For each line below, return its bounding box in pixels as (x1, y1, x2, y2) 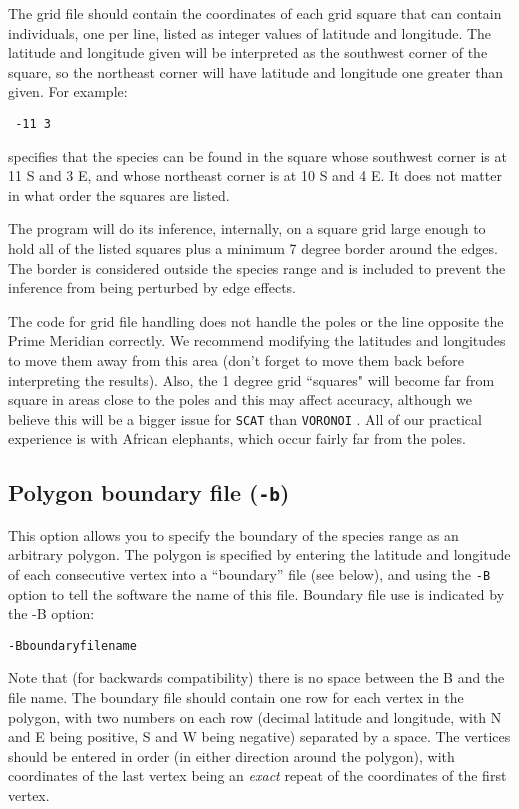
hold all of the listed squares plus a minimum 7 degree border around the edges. (8, 238, 498, 258)
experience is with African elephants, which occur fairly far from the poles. (8, 428, 466, 449)
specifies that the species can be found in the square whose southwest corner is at (8, 145, 507, 166)
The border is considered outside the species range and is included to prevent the (8, 257, 506, 278)
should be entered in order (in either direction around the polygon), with (8, 745, 455, 766)
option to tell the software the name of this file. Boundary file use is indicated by (8, 583, 505, 604)
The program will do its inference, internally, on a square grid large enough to (8, 218, 486, 239)
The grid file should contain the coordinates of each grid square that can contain (8, 3, 502, 23)
